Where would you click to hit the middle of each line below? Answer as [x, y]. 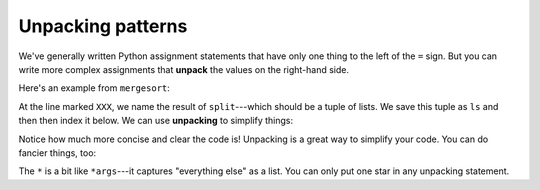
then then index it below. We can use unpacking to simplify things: [156, 121]
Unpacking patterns [103, 26]
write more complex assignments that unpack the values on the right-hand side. [184, 69]
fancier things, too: [57, 152]
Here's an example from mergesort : [94, 88]
